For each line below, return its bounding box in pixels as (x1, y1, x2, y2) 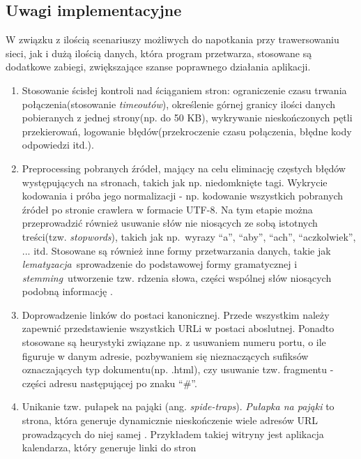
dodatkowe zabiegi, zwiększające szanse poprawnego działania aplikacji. (6, 59, 311, 74)
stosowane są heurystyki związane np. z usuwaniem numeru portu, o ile (22, 335, 326, 349)
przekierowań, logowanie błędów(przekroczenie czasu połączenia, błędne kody (22, 123, 352, 138)
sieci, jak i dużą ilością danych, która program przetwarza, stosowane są (6, 45, 312, 60)
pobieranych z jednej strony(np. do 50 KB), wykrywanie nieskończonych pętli (22, 110, 353, 125)
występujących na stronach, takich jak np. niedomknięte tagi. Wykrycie (22, 174, 328, 189)
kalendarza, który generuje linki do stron (22, 440, 197, 455)
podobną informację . (22, 284, 113, 299)
